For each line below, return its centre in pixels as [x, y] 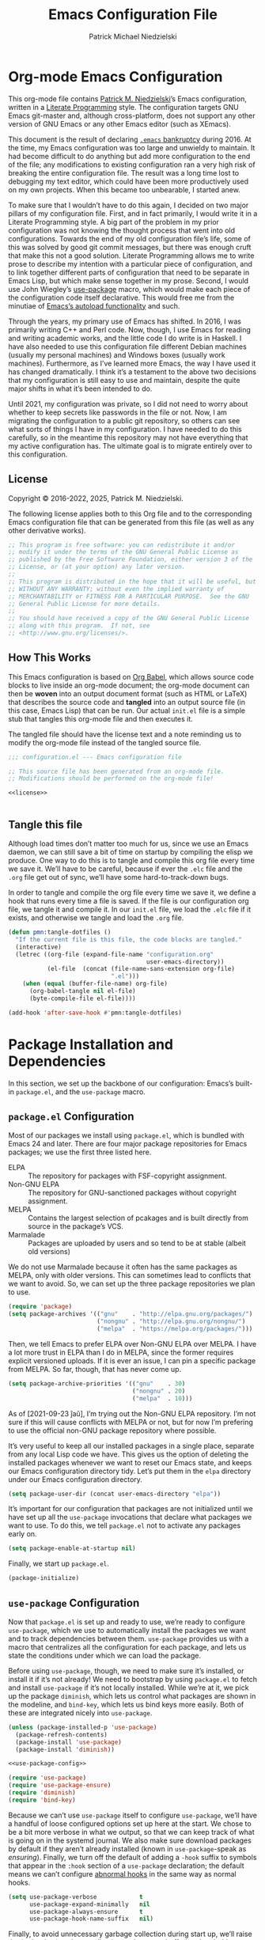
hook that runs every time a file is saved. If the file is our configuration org [129, 901]
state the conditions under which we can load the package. [105, 1655]
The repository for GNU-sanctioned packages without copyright [132, 1193]
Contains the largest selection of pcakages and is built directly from [138, 1218]
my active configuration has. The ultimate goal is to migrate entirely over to [131, 445]
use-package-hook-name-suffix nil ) [91, 1919]
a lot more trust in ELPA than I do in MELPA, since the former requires [121, 1352]
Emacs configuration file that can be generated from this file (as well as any [131, 522]
